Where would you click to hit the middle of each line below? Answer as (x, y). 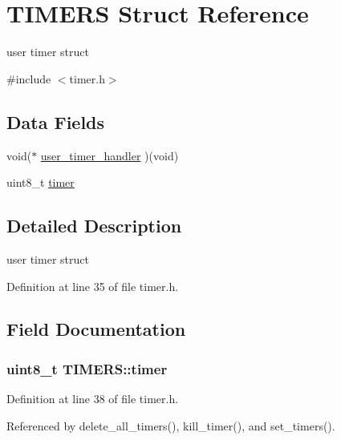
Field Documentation (96, 329)
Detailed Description (94, 226)
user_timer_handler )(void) (110, 155)
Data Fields (56, 121)
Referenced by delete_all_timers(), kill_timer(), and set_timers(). (171, 425)
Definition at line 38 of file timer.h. (93, 399)
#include (29, 78)
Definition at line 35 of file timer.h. (93, 286)
